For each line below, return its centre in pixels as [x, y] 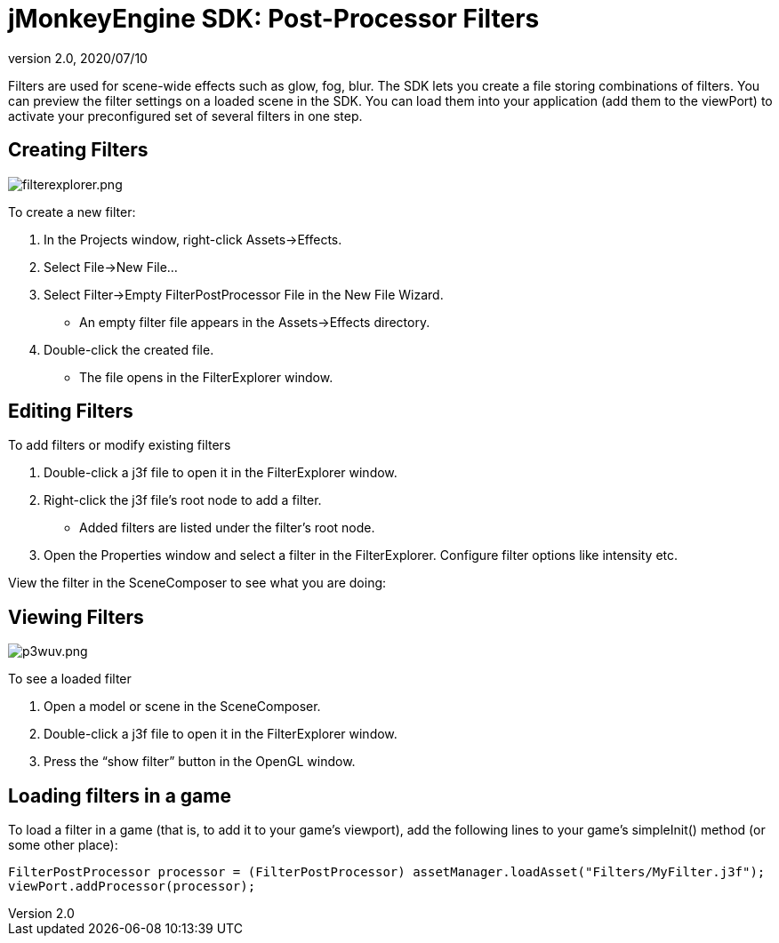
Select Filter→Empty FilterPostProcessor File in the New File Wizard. [244, 294]
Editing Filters [71, 412]
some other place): [63, 845]
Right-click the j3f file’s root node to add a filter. [183, 500]
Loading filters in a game [120, 795]
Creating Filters [78, 150]
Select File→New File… [111, 267]
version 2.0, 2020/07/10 [78, 58]
